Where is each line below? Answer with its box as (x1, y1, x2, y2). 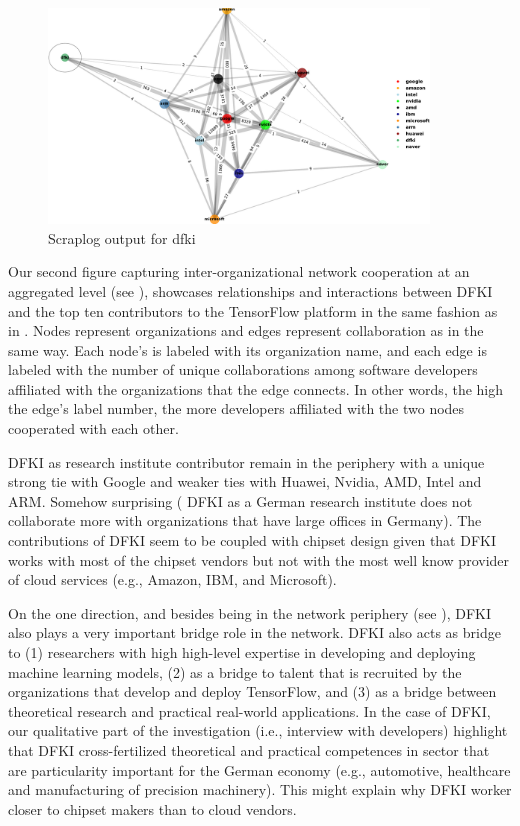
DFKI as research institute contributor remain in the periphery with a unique (8, 451, 485, 472)
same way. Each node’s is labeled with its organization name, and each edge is (8, 339, 487, 360)
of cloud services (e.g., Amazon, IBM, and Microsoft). (8, 569, 337, 590)
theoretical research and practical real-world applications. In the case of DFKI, (8, 700, 491, 721)
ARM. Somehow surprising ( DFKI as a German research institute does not (8, 490, 473, 511)
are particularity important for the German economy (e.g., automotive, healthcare (8, 759, 511, 780)
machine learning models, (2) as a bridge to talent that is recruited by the (8, 661, 462, 682)
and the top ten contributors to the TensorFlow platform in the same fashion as (8, 300, 498, 321)
